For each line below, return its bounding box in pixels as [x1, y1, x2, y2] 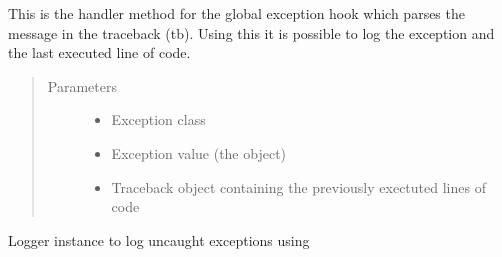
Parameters [47, 75, 117, 96]
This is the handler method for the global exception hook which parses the [8, 3, 465, 23]
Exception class [111, 109, 206, 130]
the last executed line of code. [8, 42, 191, 63]
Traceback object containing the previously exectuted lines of [111, 176, 486, 197]
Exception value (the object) [111, 142, 287, 163]
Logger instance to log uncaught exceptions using [8, 229, 310, 250]
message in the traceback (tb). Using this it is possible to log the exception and [8, 22, 495, 43]
